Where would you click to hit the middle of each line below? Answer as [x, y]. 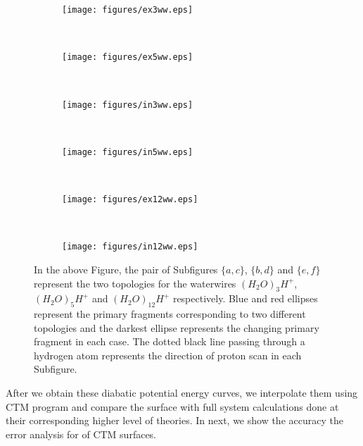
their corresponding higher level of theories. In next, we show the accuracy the [174, 420]
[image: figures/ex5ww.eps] [128, 57]
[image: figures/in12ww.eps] [130, 247]
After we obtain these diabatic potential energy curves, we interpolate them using [182, 393]
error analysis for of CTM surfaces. [81, 434]
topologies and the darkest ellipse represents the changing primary [177, 327]
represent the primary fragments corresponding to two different [170, 314]
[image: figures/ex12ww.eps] [130, 199]
